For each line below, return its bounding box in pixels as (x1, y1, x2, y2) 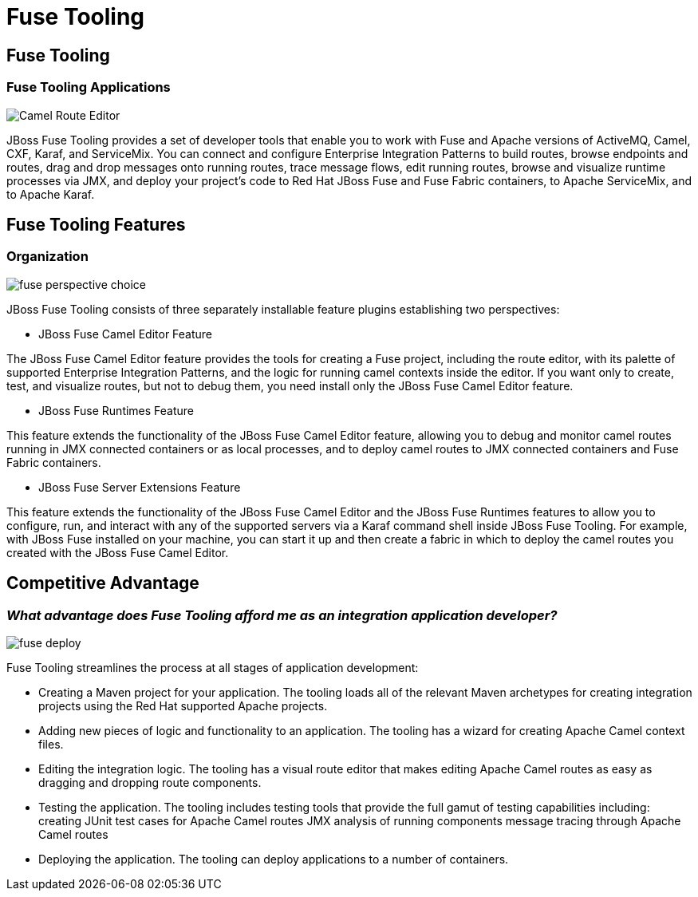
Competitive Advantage (6, 573, 199, 594)
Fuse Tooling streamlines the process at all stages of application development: (6, 660, 419, 674)
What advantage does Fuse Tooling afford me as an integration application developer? (6, 607, 558, 623)
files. (38, 737, 64, 751)
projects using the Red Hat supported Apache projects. (38, 698, 328, 713)
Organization (6, 248, 89, 265)
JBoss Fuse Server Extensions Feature (38, 480, 241, 494)
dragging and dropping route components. (38, 775, 262, 789)
